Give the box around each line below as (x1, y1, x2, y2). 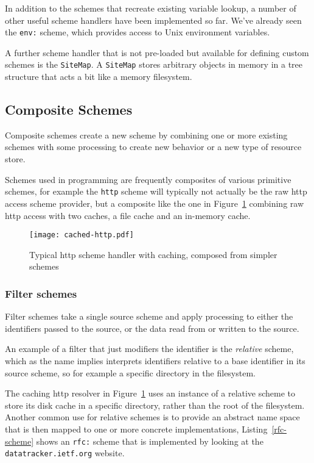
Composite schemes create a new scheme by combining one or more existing (5, 128, 288, 141)
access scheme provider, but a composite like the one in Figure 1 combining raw (5, 196, 304, 209)
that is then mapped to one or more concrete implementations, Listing (5, 422, 268, 435)
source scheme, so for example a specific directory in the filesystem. (5, 366, 256, 379)
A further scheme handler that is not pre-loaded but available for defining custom (5, 46, 309, 59)
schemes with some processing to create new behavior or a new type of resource (5, 140, 302, 153)
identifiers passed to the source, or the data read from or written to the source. (5, 321, 299, 334)
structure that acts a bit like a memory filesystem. (5, 70, 192, 83)
